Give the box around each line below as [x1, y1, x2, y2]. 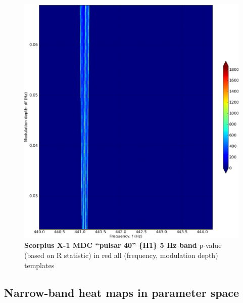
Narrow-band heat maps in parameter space [4, 284, 239, 300]
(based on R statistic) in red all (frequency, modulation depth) [24, 250, 218, 261]
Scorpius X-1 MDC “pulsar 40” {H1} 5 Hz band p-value [24, 240, 222, 250]
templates [24, 259, 55, 270]
